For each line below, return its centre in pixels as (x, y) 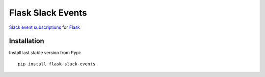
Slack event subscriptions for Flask (45, 27)
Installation (26, 41)
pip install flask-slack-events (57, 64)
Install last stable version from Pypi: (45, 53)
